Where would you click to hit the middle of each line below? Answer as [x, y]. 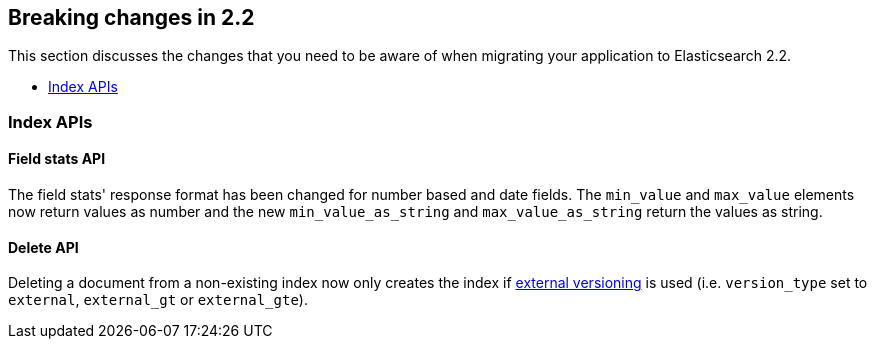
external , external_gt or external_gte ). [158, 300]
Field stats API [57, 159]
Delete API [43, 247]
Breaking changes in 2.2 [131, 17]
